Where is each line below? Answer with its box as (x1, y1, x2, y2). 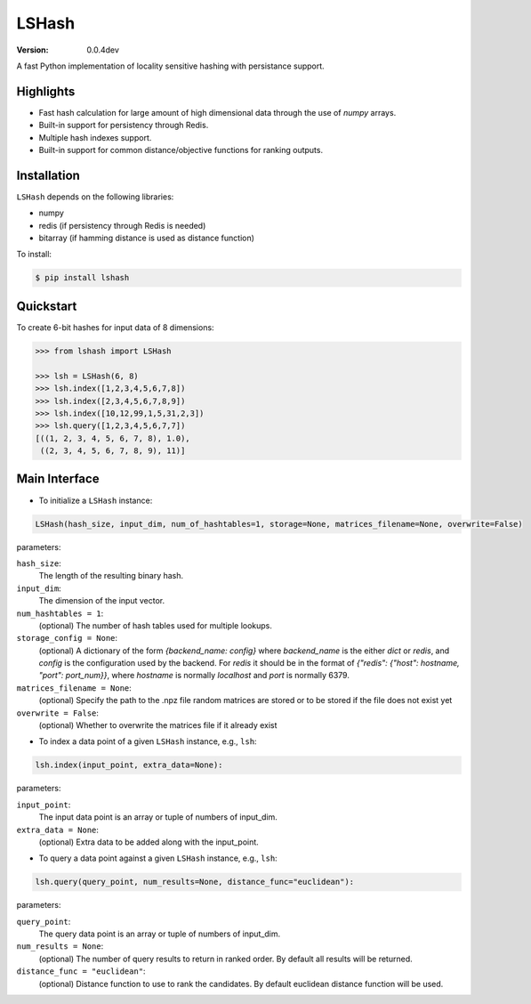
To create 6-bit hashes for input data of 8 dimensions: (16, 321, 214, 333)
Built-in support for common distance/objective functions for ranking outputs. (38, 145, 324, 156)
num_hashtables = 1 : (16, 608, 104, 619)
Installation (16, 167, 80, 182)
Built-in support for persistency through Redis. (38, 120, 209, 131)
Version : (16, 45, 49, 55)
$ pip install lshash (35, 272, 130, 283)
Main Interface (16, 472, 100, 487)
